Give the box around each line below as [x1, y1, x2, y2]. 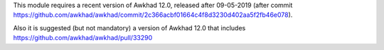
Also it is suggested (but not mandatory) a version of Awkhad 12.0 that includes [13, 23, 246, 32]
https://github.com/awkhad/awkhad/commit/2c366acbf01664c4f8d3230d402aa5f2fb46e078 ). [13, 11, 293, 19]
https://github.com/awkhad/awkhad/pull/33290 [13, 34, 153, 42]
